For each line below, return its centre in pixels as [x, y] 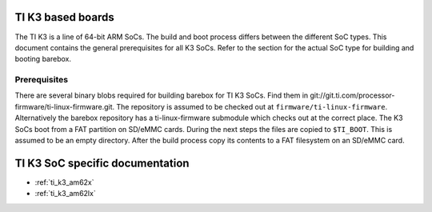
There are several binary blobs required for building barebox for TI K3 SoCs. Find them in [162, 95]
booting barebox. [43, 59]
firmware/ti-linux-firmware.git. [65, 106]
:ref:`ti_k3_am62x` [65, 182]
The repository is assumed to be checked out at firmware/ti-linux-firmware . [252, 106]
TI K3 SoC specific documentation [102, 163]
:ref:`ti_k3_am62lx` [65, 194]
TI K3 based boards [65, 17]
